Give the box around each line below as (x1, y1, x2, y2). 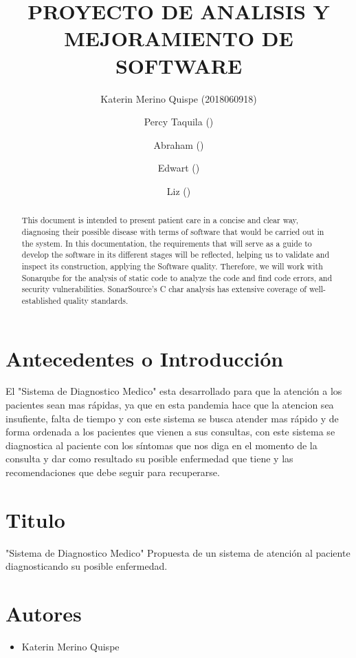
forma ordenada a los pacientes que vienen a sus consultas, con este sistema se (5, 424, 335, 439)
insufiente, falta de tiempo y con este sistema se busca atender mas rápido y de (5, 411, 339, 425)
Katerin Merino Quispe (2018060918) (100, 91, 257, 105)
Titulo (5, 505, 65, 533)
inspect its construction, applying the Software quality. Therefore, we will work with (21, 260, 323, 271)
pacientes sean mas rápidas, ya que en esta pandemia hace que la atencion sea (5, 398, 334, 412)
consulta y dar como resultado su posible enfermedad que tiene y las (5, 451, 293, 466)
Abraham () (153, 137, 204, 152)
